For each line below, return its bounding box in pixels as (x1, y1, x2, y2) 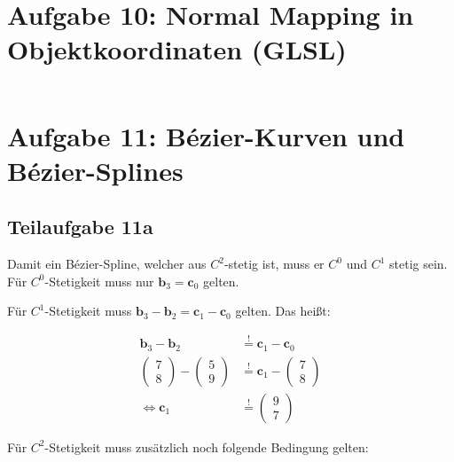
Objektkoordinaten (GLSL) (7, 31, 347, 67)
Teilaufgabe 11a (7, 213, 153, 240)
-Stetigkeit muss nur (44, 271, 154, 290)
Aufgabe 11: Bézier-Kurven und (7, 117, 405, 153)
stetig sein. (389, 254, 448, 273)
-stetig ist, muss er (223, 254, 325, 273)
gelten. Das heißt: (235, 301, 331, 320)
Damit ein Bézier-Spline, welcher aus (7, 254, 207, 273)
